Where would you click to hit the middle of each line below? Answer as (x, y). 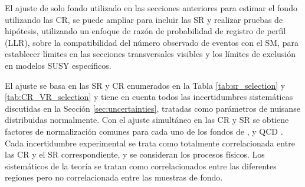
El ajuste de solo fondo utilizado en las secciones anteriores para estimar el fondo (151, 8)
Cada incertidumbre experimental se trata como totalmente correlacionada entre (150, 143)
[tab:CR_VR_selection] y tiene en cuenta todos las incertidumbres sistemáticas (149, 97)
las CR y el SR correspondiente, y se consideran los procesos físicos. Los (135, 154)
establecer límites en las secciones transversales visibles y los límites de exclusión (150, 54)
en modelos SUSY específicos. (58, 65)
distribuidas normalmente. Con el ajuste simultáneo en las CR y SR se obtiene (147, 120)
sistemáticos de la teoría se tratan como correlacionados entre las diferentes (141, 166)
